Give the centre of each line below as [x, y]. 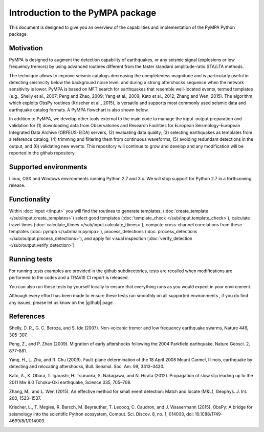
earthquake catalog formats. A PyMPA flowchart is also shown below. [79, 109]
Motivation [26, 48]
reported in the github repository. [42, 153]
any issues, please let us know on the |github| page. [62, 302]
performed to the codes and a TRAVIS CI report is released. [69, 278]
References [27, 316]
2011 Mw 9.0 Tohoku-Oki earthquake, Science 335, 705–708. [70, 382]
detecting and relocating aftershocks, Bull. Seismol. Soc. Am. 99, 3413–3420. [87, 367]
